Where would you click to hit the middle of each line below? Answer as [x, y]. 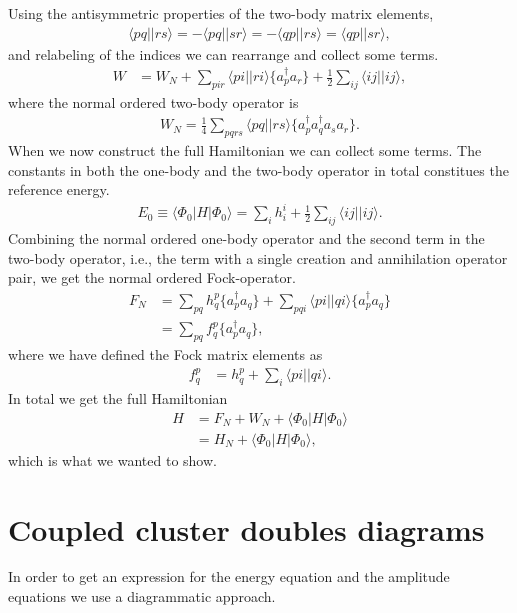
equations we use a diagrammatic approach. [142, 596]
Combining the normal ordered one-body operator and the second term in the [246, 238]
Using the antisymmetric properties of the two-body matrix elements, [221, 13]
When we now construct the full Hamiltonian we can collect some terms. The [245, 150]
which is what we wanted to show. [112, 459]
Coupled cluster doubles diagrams [246, 528]
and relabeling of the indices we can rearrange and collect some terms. [223, 53]
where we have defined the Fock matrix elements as [165, 354]
